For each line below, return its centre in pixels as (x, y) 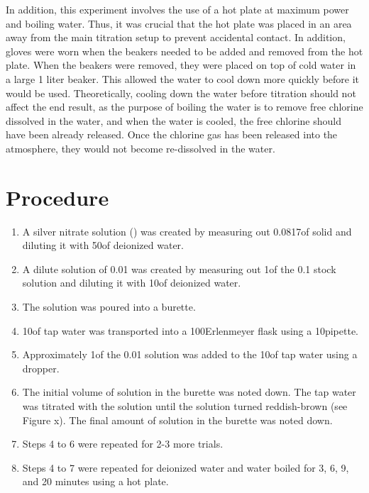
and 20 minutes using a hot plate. (95, 481)
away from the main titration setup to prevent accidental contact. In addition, (176, 37)
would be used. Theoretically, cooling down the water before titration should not (181, 93)
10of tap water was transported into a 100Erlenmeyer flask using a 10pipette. (190, 330)
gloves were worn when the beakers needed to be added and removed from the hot (184, 51)
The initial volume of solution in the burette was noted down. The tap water (189, 392)
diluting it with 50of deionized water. (103, 245)
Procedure (57, 197)
